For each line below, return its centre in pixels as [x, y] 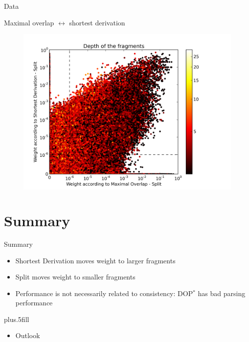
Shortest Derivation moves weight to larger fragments [95, 260]
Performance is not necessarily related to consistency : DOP [104, 293]
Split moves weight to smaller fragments [75, 277]
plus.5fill [17, 319]
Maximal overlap [29, 22]
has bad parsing [222, 293]
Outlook [28, 335]
